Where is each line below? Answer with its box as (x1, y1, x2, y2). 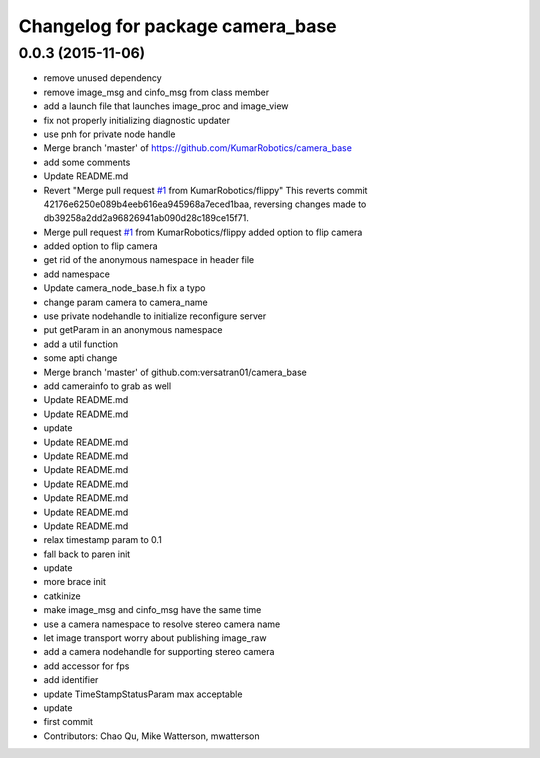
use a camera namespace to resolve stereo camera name (43, 618, 281, 630)
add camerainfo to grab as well (43, 380, 172, 392)
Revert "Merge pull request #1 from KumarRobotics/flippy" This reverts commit (43, 184, 368, 196)
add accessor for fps (43, 660, 130, 672)
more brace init (43, 576, 107, 588)
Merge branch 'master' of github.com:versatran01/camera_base (43, 366, 307, 378)
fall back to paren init (43, 548, 131, 560)
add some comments (43, 156, 131, 168)
